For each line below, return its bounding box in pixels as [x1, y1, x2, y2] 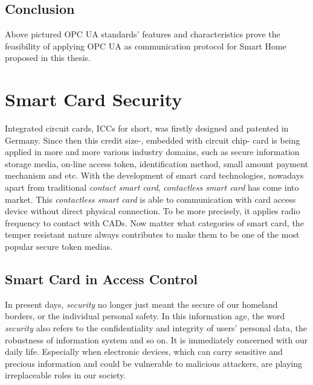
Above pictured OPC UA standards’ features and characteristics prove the [5, 28, 280, 40]
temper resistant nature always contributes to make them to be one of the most [5, 228, 300, 241]
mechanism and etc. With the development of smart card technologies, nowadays [5, 169, 304, 182]
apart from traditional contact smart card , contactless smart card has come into [5, 181, 299, 194]
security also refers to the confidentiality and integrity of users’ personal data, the [5, 322, 307, 334]
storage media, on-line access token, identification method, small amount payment [5, 157, 308, 170]
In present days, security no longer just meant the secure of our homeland [5, 297, 278, 310]
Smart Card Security [5, 87, 182, 112]
